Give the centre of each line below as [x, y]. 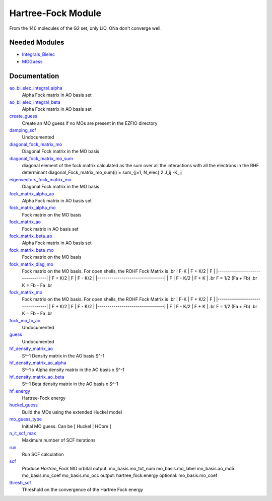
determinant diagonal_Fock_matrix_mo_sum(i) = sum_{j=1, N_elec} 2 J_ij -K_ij [102, 172]
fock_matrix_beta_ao [31, 236]
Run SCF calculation [43, 454]
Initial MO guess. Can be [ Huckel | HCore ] [67, 426]
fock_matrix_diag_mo [31, 264]
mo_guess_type [26, 419]
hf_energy [20, 391]
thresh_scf [20, 482]
